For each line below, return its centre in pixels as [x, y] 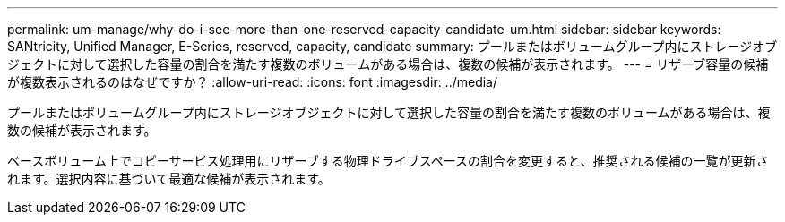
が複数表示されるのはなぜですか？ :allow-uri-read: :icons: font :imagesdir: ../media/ [253, 82]
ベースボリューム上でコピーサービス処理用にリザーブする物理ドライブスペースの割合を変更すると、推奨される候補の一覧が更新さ [388, 161]
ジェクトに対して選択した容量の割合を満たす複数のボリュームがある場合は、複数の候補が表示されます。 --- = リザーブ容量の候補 [388, 64]
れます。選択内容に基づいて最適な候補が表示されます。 [169, 179]
